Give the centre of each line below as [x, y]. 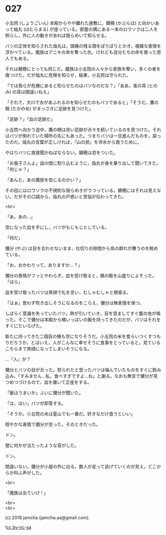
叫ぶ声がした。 [29, 473]
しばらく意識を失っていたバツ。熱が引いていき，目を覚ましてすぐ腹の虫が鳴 [83, 313]
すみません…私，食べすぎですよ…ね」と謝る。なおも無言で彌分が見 [89, 376]
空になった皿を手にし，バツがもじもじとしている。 [57, 227]
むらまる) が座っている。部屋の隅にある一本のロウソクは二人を [94, 29]
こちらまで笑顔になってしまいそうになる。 [49, 349]
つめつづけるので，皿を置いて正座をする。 [49, 382]
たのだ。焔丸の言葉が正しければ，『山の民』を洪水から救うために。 [74, 142]
